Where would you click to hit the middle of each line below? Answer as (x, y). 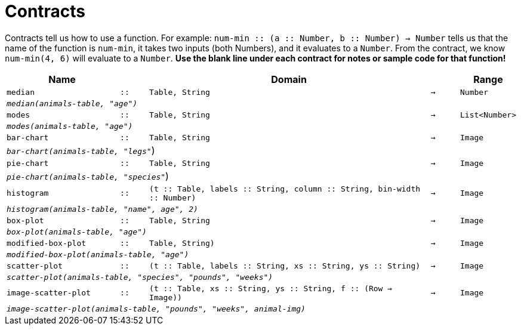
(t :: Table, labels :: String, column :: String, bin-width (285, 189)
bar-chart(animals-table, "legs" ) (81, 150)
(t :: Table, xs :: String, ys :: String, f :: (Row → (271, 288)
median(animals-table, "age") (72, 103)
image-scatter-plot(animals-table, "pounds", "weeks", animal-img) (156, 309)
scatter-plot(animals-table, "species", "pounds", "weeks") (140, 277)
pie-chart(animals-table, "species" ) (88, 176)
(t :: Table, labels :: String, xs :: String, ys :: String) (285, 266)
